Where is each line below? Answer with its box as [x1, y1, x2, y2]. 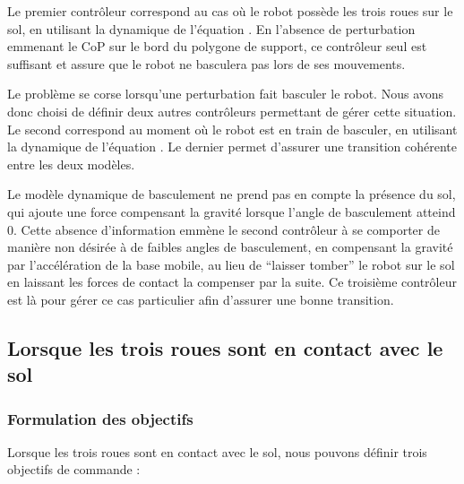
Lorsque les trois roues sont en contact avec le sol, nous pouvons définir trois [7, 442, 427, 461]
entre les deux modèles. [7, 154, 135, 173]
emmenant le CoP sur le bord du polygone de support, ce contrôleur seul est [7, 37, 427, 56]
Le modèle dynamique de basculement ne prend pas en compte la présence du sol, [7, 185, 456, 203]
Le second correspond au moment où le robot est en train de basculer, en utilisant [7, 119, 458, 138]
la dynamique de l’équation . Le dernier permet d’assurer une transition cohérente [7, 137, 457, 156]
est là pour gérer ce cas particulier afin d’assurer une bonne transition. [7, 290, 394, 308]
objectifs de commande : [7, 460, 141, 479]
